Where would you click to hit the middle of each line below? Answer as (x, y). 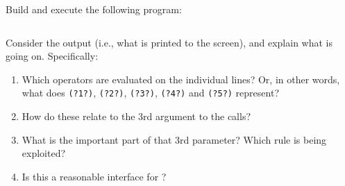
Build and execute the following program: (94, 9)
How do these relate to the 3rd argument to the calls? (136, 116)
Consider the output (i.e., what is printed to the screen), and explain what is (169, 42)
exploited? (44, 153)
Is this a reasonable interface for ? (94, 176)
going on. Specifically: (52, 56)
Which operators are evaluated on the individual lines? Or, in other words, (181, 79)
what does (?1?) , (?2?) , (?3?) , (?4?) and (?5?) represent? (150, 93)
